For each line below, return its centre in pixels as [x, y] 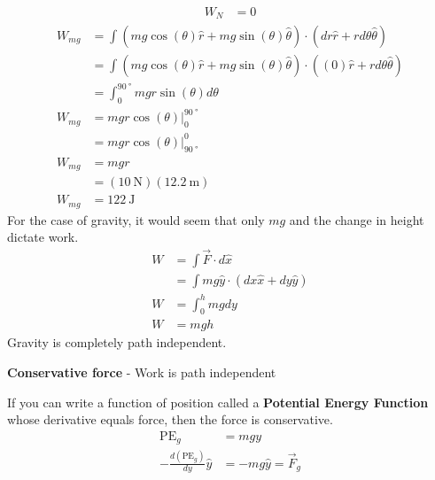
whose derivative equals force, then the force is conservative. [170, 419]
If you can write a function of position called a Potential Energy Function [218, 402]
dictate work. [43, 237]
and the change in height [357, 219]
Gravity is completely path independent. [117, 342]
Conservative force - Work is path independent [142, 372]
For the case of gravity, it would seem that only [136, 219]
